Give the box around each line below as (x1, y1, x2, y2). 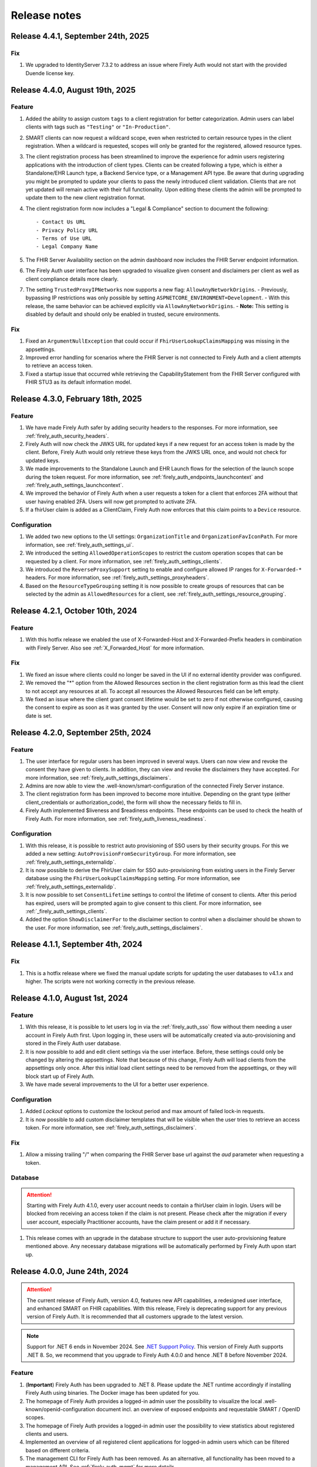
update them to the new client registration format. (25, 194, 146, 201)
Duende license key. (25, 69, 75, 76)
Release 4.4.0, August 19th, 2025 (11, 85, 136, 95)
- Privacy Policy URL (36, 227, 98, 234)
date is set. (25, 712, 52, 719)
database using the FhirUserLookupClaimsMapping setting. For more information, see (25, 875, 241, 882)
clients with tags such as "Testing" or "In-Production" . (25, 123, 171, 130)
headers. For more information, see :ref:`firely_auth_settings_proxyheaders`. (25, 574, 210, 581)
